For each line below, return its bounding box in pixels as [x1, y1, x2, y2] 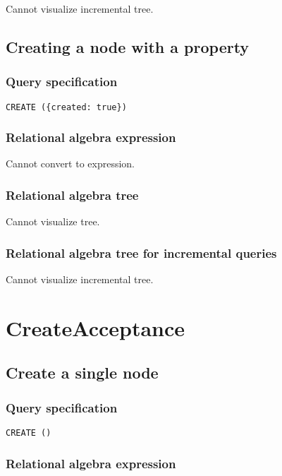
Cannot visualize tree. [6, 214, 100, 229]
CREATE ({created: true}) [6, 102, 127, 112]
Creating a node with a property [6, 35, 250, 57]
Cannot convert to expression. [6, 156, 135, 171]
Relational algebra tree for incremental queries [6, 244, 277, 261]
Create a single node [6, 362, 159, 383]
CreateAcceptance [6, 313, 185, 342]
